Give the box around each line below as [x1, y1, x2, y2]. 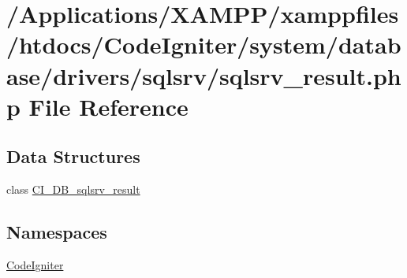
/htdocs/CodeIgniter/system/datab [6, 28, 401, 61]
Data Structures [6, 144, 140, 169]
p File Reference [6, 90, 189, 122]
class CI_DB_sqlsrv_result [6, 181, 140, 198]
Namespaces [6, 220, 107, 244]
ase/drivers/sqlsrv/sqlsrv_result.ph [6, 59, 401, 91]
